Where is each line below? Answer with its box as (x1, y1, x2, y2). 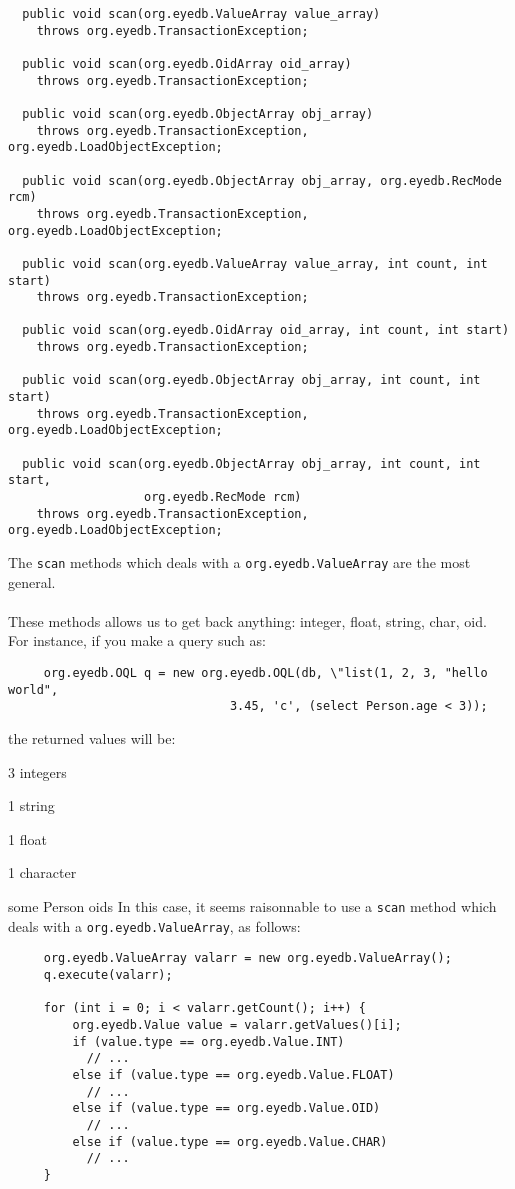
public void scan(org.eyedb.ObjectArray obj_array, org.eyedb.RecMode (22, 173, 502, 188)
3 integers (8, 761, 67, 782)
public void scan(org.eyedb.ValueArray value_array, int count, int (22, 256, 488, 271)
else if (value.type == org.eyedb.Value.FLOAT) (72, 1067, 395, 1082)
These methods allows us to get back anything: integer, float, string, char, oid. (8, 610, 487, 631)
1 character (8, 862, 77, 883)
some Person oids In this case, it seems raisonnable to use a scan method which (8, 895, 497, 916)
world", (8, 682, 59, 697)
